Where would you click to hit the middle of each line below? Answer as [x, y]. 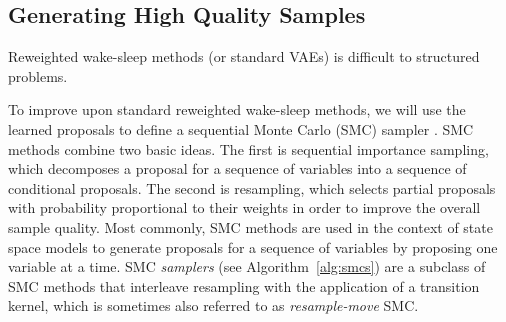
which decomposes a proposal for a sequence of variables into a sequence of [237, 168]
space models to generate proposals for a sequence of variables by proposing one [253, 246]
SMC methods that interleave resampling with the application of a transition [244, 285]
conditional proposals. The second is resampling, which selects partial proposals [252, 187]
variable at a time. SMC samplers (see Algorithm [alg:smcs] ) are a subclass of [247, 266]
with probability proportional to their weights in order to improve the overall [244, 207]
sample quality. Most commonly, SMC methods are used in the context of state [250, 226]
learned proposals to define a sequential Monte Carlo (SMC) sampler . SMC [241, 128]
